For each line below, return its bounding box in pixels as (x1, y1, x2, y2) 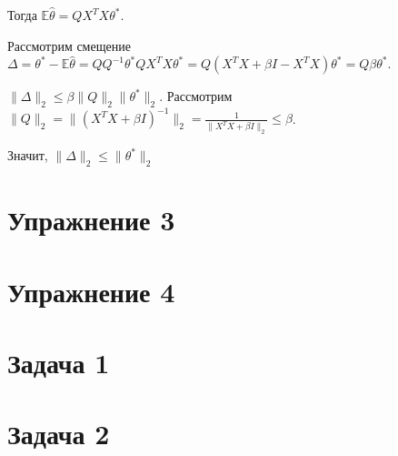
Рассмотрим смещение (7, 35, 131, 55)
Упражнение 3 (7, 201, 175, 238)
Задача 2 (7, 415, 110, 452)
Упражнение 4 (7, 272, 175, 309)
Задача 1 (7, 344, 110, 381)
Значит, (7, 146, 48, 165)
